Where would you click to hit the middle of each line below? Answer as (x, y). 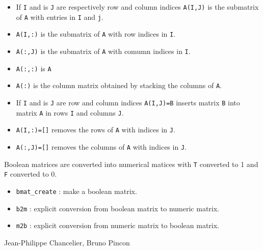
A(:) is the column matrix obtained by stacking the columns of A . (119, 85)
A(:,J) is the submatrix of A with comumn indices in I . (103, 51)
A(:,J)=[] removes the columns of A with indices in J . (101, 146)
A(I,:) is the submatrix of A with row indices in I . (96, 34)
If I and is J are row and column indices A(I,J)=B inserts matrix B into (128, 102)
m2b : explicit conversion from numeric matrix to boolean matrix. (118, 225)
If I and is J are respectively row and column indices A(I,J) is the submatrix (137, 7)
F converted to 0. (31, 174)
